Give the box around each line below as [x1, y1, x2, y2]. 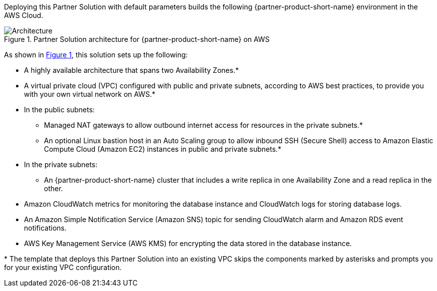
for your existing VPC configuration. [4, 263, 122, 272]
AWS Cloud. [4, 11, 43, 19]
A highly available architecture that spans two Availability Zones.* [24, 66, 239, 74]
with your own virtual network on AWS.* [24, 90, 155, 98]
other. [44, 184, 63, 193]
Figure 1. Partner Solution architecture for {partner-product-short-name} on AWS [4, 35, 270, 43]
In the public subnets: [24, 105, 95, 114]
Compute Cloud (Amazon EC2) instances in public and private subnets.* [44, 145, 282, 153]
